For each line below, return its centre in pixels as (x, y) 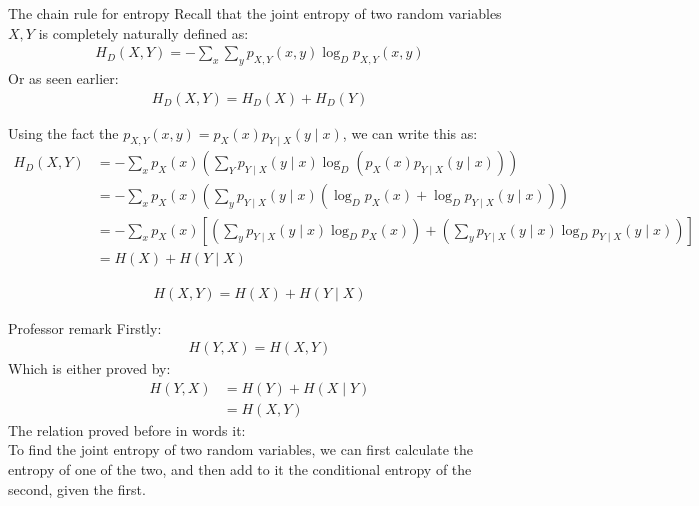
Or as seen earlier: (63, 78)
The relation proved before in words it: (127, 429)
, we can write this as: (410, 132)
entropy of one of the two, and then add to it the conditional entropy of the (240, 469)
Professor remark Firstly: (85, 327)
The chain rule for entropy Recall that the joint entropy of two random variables (255, 13)
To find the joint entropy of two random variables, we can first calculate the (241, 449)
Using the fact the (63, 132)
